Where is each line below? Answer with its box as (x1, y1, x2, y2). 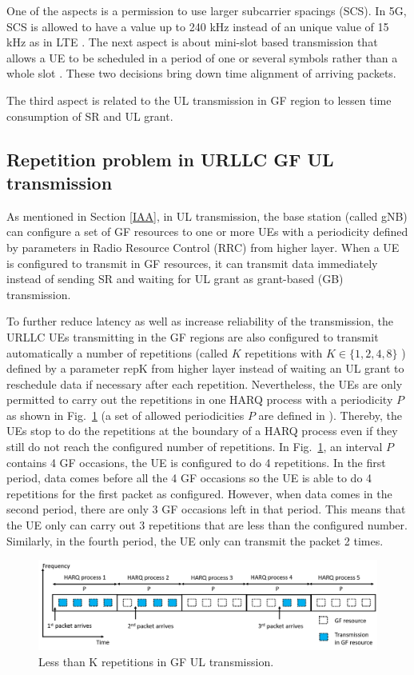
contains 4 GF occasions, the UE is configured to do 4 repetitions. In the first (6, 453, 386, 470)
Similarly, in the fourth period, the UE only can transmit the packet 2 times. (6, 532, 384, 549)
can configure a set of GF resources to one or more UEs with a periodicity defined (6, 223, 408, 240)
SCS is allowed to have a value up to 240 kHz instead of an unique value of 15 (6, 18, 389, 34)
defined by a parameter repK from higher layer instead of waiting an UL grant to (6, 360, 404, 377)
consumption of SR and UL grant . (6, 107, 173, 124)
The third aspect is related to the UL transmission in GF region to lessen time (6, 91, 392, 108)
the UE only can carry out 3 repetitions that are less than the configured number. (6, 517, 408, 533)
